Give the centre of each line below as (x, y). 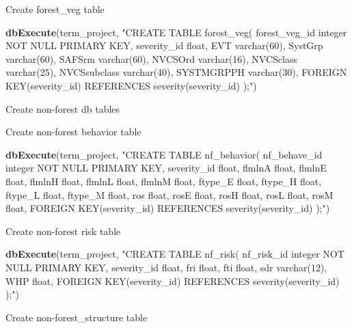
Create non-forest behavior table (73, 132)
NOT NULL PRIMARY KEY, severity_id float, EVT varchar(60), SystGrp (164, 45)
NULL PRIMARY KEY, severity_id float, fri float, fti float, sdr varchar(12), (166, 267)
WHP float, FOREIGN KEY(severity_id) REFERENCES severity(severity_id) (173, 281)
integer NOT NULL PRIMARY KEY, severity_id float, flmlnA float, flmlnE (166, 168)
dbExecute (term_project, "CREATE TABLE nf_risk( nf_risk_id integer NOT (175, 254)
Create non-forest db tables (63, 108)
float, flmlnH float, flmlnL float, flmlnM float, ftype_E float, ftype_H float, (164, 181)
